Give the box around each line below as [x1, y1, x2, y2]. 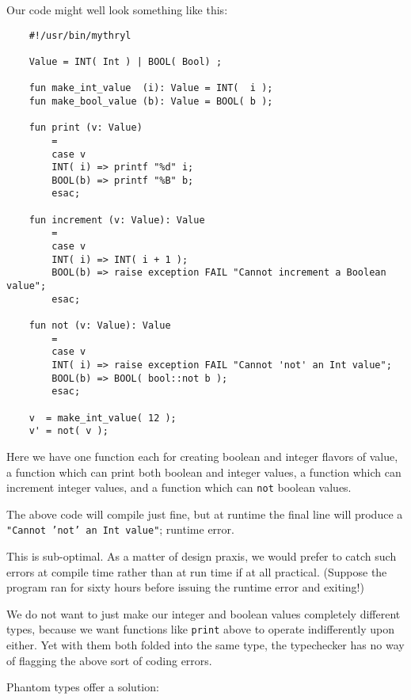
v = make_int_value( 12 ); [29, 412, 177, 424]
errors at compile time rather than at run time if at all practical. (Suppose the [6, 563, 387, 580]
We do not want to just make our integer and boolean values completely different [6, 605, 401, 622]
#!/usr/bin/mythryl [29, 29, 131, 41]
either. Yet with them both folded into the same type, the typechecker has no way [6, 637, 405, 653]
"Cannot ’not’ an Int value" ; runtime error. [6, 521, 234, 538]
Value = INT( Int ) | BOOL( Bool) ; [29, 55, 223, 67]
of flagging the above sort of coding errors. [6, 652, 212, 668]
